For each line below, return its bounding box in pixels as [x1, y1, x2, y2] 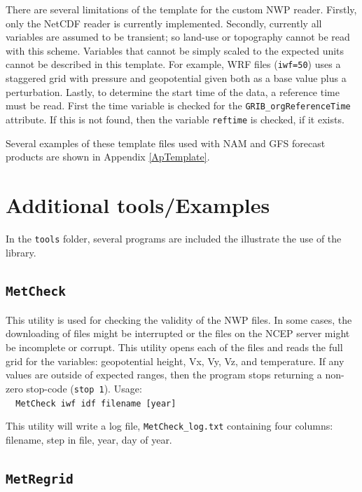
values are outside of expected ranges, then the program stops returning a [6, 367, 322, 382]
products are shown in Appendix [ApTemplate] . [6, 149, 210, 164]
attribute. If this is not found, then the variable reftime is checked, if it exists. [6, 111, 344, 126]
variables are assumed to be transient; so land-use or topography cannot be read [6, 29, 350, 44]
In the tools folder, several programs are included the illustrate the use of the [6, 231, 342, 245]
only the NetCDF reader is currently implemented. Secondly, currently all [6, 15, 322, 30]
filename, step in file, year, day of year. [6, 432, 172, 446]
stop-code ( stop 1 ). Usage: [26, 381, 142, 395]
